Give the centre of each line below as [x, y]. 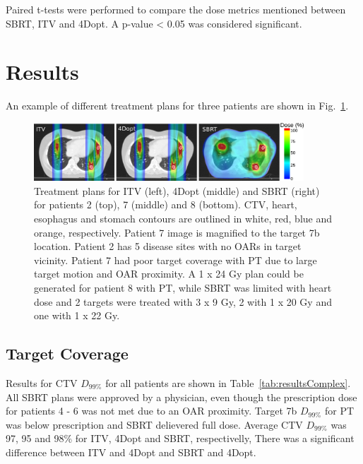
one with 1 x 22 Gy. [77, 315]
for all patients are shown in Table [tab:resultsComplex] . [228, 382]
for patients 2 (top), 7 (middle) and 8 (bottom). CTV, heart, [166, 204]
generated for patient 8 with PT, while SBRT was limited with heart [183, 287]
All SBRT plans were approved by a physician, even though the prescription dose [181, 397]
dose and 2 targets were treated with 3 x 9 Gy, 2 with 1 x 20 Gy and [183, 301]
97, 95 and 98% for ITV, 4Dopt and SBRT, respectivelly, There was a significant [180, 438]
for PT [339, 411]
